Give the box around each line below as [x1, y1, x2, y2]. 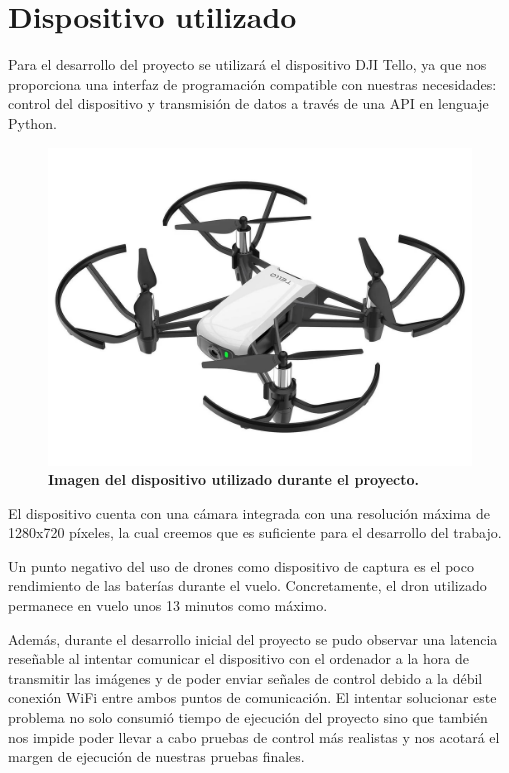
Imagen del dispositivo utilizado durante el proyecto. [48, 469, 419, 490]
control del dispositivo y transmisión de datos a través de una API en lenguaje [8, 93, 489, 114]
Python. [8, 112, 57, 133]
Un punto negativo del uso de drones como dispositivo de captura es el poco [8, 555, 474, 576]
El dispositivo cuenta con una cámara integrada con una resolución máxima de [8, 502, 490, 523]
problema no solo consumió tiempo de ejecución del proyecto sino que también [8, 707, 488, 728]
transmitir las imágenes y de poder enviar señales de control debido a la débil [8, 667, 483, 688]
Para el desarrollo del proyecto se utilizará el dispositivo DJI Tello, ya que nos [8, 54, 487, 75]
